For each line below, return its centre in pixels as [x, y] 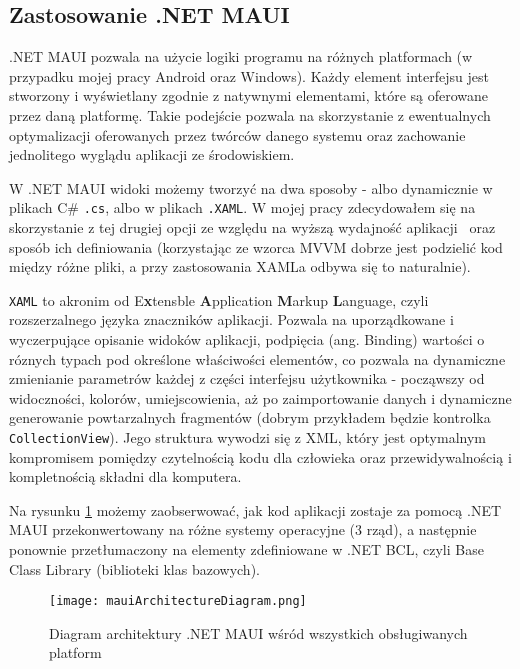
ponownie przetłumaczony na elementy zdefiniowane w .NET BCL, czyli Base [246, 549]
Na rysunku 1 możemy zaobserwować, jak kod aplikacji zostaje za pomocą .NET [255, 509]
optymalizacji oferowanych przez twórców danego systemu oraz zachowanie [237, 134]
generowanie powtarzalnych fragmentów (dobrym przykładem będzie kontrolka [250, 417]
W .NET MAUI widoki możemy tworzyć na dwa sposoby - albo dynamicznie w [251, 187]
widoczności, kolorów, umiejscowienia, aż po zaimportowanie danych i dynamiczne [260, 397]
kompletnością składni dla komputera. [125, 476]
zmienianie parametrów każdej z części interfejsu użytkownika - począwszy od [247, 378]
